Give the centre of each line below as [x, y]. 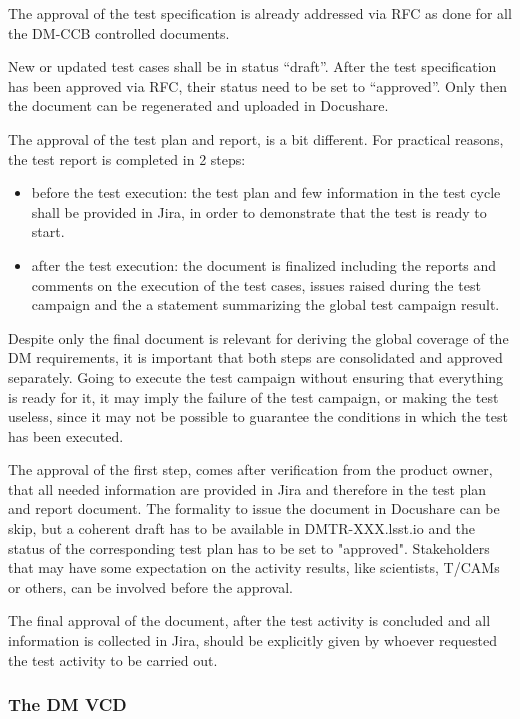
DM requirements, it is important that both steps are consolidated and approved [255, 357]
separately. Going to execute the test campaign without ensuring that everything [256, 376]
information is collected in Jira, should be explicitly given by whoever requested [253, 640]
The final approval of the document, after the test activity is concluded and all [249, 620]
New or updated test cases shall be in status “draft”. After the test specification [252, 66]
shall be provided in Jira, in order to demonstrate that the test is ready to [259, 211]
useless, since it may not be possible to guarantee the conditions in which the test [258, 416]
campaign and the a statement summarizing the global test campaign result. [265, 304]
